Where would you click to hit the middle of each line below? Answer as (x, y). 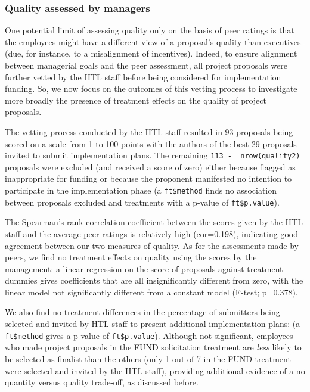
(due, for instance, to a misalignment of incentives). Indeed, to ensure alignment (151, 53)
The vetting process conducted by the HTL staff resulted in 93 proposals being (149, 131)
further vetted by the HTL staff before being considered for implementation (143, 77)
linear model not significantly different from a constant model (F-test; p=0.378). (151, 292)
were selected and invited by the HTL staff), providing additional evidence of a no (155, 370)
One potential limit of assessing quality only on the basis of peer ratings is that (150, 30)
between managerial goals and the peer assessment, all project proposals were (146, 65)
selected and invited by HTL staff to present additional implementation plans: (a (153, 324)
